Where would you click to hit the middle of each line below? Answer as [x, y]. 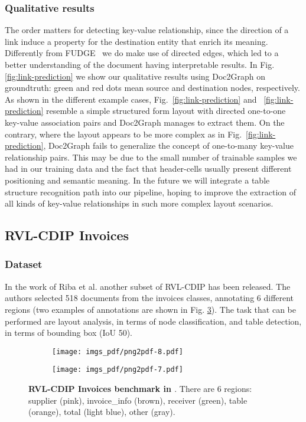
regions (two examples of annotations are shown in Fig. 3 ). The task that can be [150, 309]
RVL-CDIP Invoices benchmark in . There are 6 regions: [140, 388]
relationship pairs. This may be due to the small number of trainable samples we [151, 157]
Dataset [24, 264]
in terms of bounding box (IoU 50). [69, 333]
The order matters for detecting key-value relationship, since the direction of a [147, 30]
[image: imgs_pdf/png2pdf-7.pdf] [118, 370]
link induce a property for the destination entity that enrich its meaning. [136, 41]
